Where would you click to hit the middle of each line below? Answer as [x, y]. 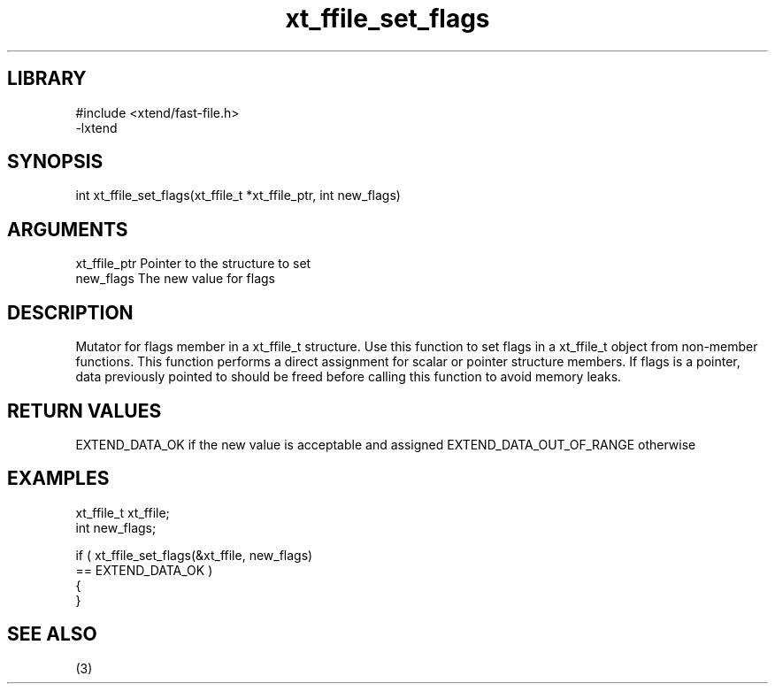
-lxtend [96, 127]
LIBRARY [47, 79]
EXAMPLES [58, 479]
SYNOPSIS [55, 162]
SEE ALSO [52, 634]
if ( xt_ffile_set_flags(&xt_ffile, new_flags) [194, 555]
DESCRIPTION [70, 312]
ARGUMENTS [68, 229]
